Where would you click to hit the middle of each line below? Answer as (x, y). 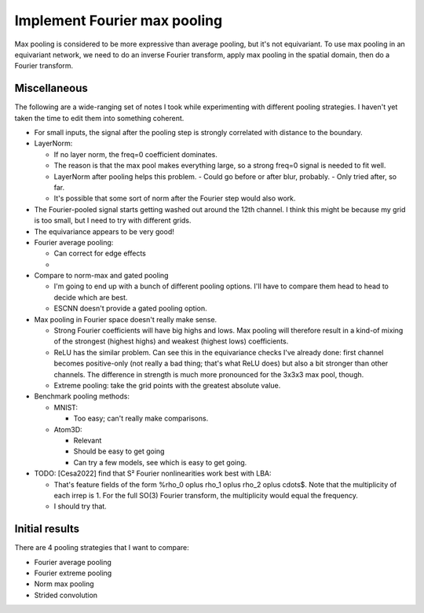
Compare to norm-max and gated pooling (101, 276)
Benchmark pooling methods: (82, 396)
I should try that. (80, 506)
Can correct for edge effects (100, 253)
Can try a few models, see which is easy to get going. (160, 462)
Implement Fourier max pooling (119, 20)
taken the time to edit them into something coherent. (99, 118)
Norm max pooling (64, 584)
